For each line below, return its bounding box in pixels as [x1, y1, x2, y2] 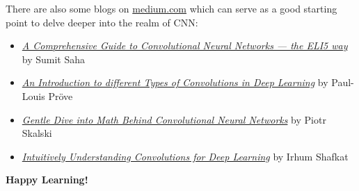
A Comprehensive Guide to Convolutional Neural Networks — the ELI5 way [22, 38, 348, 53]
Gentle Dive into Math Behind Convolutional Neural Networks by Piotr [22, 112, 326, 126]
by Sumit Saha [22, 51, 86, 66]
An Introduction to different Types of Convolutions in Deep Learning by [22, 75, 328, 90]
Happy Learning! [6, 172, 88, 187]
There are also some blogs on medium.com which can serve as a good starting [6, 1, 337, 15]
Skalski [22, 126, 52, 140]
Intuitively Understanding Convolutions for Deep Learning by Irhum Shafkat [22, 149, 349, 163]
